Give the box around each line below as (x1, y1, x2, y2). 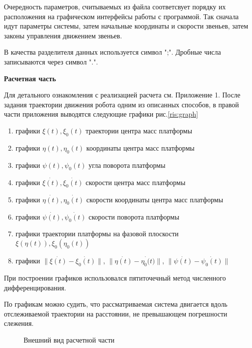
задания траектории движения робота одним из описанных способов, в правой (4, 99, 239, 109)
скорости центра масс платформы (85, 177, 186, 187)
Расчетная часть (4, 73, 56, 83)
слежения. (4, 318, 34, 328)
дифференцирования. (4, 282, 66, 292)
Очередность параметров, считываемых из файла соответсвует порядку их (4, 1, 226, 11)
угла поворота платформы (88, 159, 166, 170)
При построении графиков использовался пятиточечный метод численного (4, 272, 226, 283)
